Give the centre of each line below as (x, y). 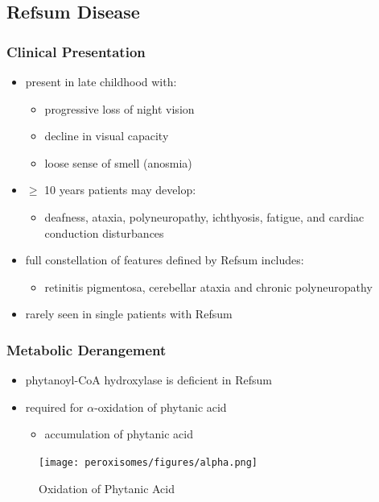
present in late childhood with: (101, 81)
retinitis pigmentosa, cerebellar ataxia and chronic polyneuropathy (208, 286)
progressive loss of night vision (119, 108)
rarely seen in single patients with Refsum (129, 314)
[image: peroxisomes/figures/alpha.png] (148, 462)
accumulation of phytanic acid (119, 434)
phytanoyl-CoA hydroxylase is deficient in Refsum (148, 380)
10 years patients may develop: (120, 190)
